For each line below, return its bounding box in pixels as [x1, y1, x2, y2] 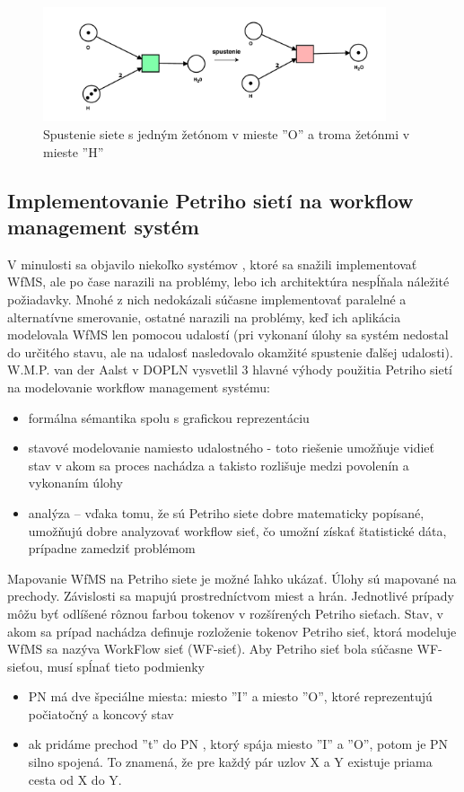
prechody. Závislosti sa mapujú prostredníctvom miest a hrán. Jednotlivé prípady [7, 586, 454, 605]
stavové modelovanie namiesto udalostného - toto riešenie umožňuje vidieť [28, 438, 434, 457]
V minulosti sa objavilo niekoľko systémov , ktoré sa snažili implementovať [7, 254, 417, 273]
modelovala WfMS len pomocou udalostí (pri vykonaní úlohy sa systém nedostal [7, 325, 449, 344]
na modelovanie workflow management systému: [7, 377, 270, 396]
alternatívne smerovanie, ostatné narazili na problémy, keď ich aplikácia [7, 307, 401, 326]
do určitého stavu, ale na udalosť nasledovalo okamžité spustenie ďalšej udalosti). [7, 342, 453, 361]
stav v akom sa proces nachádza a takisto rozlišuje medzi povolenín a [28, 455, 409, 474]
